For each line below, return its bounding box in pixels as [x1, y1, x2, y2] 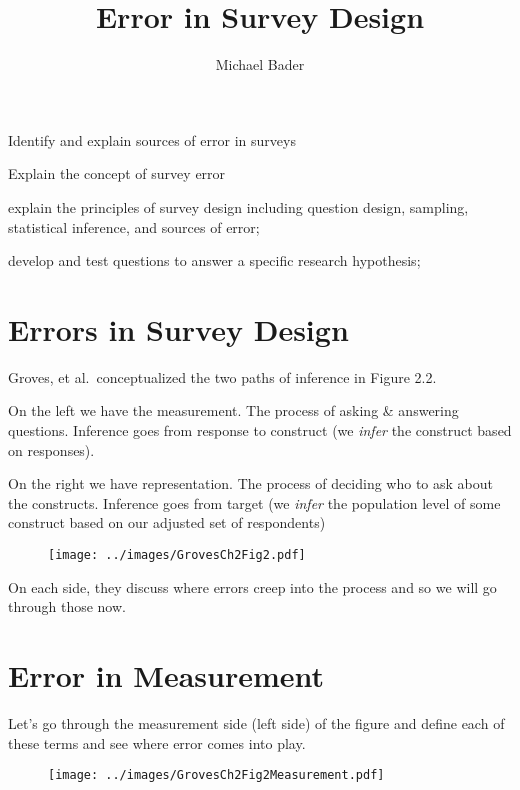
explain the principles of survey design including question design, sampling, [8, 196, 469, 217]
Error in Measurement [8, 655, 325, 695]
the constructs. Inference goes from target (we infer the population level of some [8, 492, 501, 513]
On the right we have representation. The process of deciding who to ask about [8, 473, 494, 494]
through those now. [8, 596, 126, 617]
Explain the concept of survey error [8, 163, 226, 184]
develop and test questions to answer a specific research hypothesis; [8, 250, 421, 271]
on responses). [8, 439, 95, 460]
